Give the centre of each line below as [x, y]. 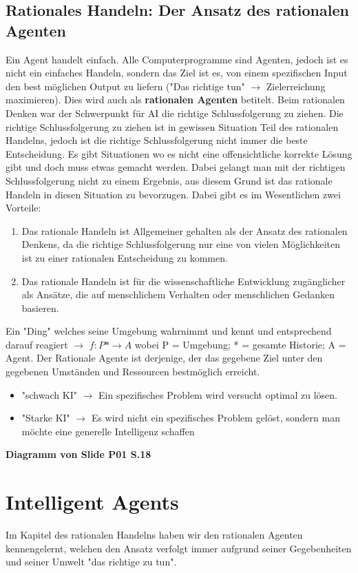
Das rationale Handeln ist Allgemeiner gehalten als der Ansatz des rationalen [185, 230]
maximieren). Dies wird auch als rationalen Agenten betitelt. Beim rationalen [175, 100]
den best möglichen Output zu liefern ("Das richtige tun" [125, 86]
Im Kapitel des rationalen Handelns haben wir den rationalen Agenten [154, 535]
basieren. [40, 308]
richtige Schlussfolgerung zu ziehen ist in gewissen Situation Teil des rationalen [172, 126]
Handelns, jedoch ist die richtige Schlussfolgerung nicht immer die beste [157, 140]
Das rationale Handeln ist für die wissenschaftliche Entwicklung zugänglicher [183, 281]
